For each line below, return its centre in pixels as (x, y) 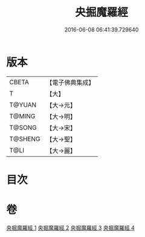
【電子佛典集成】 (70, 82)
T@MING (22, 116)
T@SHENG (25, 139)
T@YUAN (23, 105)
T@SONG (23, 127)
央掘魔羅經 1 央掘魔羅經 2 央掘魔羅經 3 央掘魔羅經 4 (70, 227)
